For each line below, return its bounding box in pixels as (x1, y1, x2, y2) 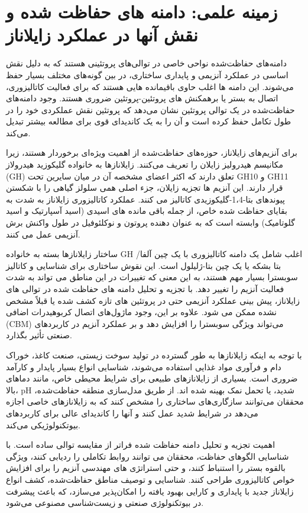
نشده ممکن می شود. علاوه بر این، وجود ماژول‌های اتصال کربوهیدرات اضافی (6, 306, 277, 318)
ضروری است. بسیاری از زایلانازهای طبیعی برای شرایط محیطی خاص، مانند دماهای (6, 372, 298, 384)
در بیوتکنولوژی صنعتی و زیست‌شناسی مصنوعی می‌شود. (6, 496, 204, 509)
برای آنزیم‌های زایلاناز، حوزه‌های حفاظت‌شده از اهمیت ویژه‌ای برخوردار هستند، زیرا (6, 146, 297, 159)
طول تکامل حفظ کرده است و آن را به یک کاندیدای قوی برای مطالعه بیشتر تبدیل (6, 115, 291, 127)
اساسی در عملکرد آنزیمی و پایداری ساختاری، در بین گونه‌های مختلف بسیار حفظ (6, 68, 288, 81)
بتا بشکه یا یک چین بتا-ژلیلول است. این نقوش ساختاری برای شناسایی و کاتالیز (6, 259, 281, 271)
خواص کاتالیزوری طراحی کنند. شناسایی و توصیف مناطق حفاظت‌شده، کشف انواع (6, 473, 295, 485)
